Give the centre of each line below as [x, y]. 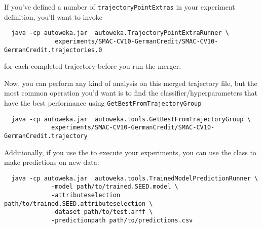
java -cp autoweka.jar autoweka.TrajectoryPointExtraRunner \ [120, 33]
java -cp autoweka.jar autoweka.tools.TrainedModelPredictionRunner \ [135, 178]
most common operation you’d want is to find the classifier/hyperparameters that [131, 93]
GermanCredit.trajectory [46, 136]
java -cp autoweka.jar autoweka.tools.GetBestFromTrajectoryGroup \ [131, 119]
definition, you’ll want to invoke [53, 16]
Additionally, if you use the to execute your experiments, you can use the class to [130, 152]
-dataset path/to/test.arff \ [102, 212]
